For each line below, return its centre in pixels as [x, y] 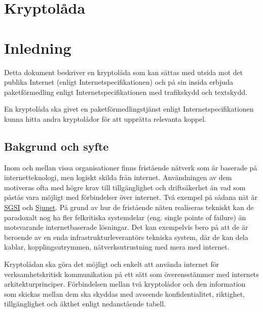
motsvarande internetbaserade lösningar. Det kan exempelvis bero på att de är [126, 227]
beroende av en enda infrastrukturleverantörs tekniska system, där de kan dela [126, 237]
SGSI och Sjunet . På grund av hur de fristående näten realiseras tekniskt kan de [129, 207]
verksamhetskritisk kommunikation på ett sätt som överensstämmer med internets [131, 274]
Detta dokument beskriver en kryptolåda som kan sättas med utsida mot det [124, 72]
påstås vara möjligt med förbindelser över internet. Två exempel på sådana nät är [131, 197]
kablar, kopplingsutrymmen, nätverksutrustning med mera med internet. [117, 247]
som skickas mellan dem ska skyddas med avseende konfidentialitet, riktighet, [124, 293]
